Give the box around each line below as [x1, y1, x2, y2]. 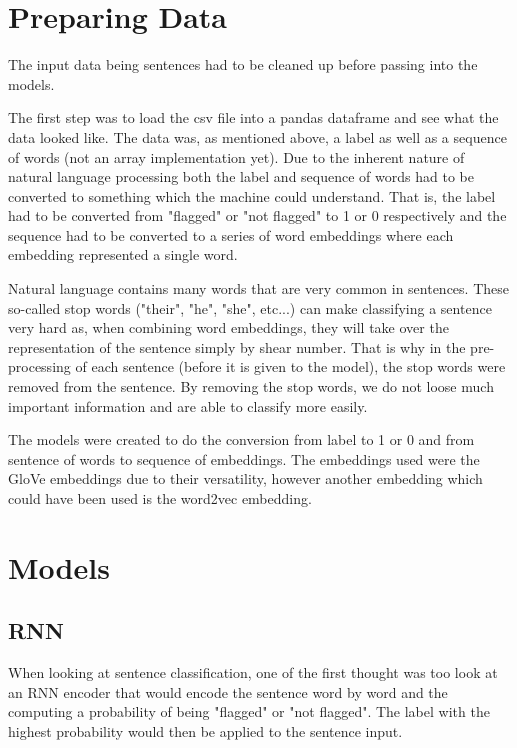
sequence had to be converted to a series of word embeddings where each [8, 224, 454, 245]
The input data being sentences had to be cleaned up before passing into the [8, 54, 478, 75]
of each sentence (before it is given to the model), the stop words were [75, 356, 506, 377]
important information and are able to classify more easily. [8, 395, 368, 416]
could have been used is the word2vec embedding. [8, 488, 312, 508]
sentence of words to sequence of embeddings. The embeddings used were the [8, 448, 480, 469]
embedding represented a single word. [8, 244, 238, 265]
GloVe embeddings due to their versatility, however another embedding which [8, 468, 483, 489]
